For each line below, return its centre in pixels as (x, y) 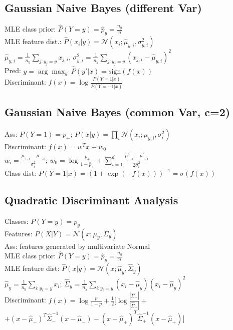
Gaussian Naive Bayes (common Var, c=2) (118, 112)
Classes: (17, 221)
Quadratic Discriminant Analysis (91, 200)
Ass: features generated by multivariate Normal (77, 246)
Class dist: (21, 173)
